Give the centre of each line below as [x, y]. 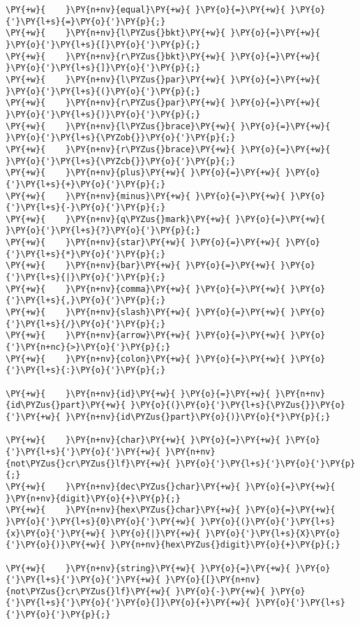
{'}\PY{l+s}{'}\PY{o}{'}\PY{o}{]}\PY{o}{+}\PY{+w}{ [128, 603]
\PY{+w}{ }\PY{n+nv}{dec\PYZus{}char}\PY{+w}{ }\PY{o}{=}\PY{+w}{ [171, 486]
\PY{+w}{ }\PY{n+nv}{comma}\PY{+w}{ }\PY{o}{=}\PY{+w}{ [145, 289]
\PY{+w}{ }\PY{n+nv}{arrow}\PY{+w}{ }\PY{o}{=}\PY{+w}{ [145, 336]
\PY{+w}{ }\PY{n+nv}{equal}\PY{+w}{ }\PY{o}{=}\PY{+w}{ [145, 10]
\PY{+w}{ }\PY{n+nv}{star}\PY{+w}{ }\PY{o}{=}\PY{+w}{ [143, 243]
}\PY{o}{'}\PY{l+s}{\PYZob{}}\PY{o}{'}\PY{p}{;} [121, 138]
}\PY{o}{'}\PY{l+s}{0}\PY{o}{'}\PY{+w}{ [101, 521]
